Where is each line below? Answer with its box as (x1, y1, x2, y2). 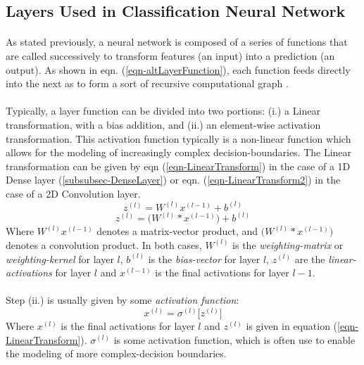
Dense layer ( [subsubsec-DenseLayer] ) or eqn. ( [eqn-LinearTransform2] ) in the (6, 172, 341, 187)
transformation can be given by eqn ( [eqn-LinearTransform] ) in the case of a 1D (6, 158, 351, 173)
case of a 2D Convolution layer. (6, 186, 141, 200)
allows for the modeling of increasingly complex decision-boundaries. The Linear (6, 145, 352, 160)
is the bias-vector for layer (148, 251, 261, 266)
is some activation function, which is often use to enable (113, 332, 356, 347)
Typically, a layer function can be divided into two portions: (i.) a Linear (6, 103, 320, 118)
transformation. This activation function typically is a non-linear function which (6, 131, 351, 146)
